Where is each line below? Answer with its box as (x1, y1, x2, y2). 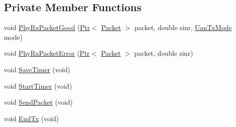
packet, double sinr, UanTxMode (135, 22, 232, 32)
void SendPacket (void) (4, 97, 73, 107)
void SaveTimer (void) (4, 64, 70, 74)
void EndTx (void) (4, 113, 59, 123)
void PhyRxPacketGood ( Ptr (4, 22, 90, 32)
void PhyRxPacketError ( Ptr (4, 48, 90, 58)
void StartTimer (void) (4, 80, 72, 91)
